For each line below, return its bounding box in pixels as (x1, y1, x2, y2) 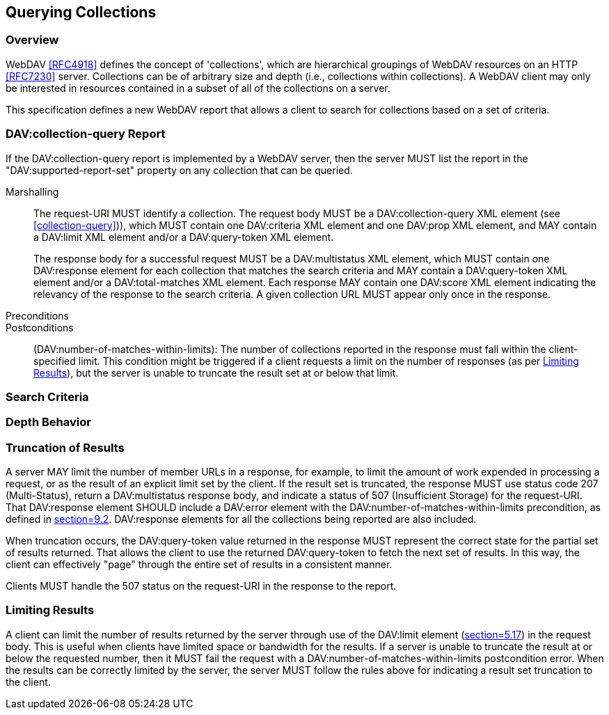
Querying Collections (6, 3, 157, 21)
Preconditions (6, 309, 69, 322)
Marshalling (6, 185, 59, 198)
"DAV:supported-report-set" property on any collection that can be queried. (6, 164, 353, 176)
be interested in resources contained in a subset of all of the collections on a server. (6, 81, 390, 94)
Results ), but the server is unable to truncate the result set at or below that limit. (33, 366, 399, 379)
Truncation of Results (6, 440, 125, 455)
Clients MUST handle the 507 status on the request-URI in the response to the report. (6, 580, 397, 592)
